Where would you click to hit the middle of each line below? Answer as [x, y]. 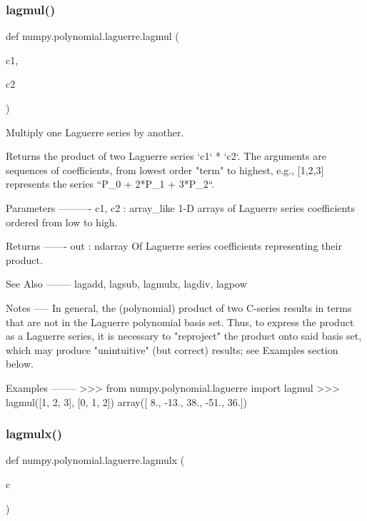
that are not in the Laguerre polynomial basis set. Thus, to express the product [180, 322]
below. [20, 364]
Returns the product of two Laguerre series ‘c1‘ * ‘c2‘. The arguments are [166, 156]
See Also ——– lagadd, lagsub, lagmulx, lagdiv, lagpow [126, 284]
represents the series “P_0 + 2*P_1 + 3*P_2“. [110, 184]
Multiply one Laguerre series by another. [95, 132]
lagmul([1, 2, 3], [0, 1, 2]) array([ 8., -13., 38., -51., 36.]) [127, 401]
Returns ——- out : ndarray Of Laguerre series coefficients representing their [174, 246]
